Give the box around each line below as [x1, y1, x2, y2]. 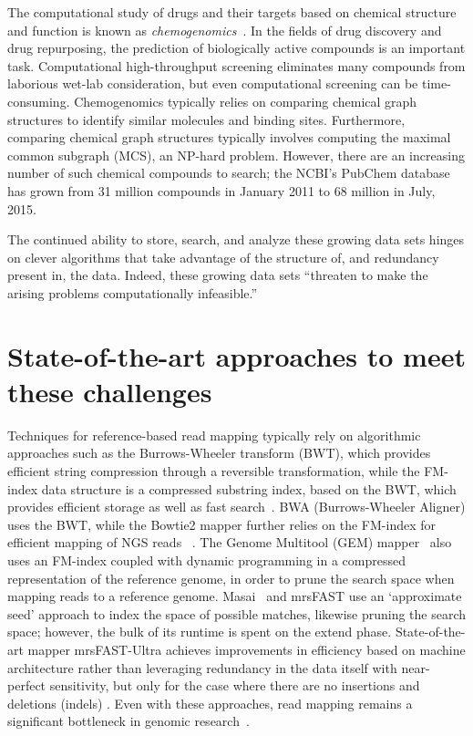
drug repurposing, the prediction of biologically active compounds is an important [7, 38, 466, 57]
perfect [7, 676, 46, 695]
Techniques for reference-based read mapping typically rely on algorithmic [7, 425, 421, 444]
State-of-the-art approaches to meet [7, 337, 466, 374]
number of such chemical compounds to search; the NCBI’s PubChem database [7, 163, 450, 182]
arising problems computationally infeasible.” [7, 283, 258, 302]
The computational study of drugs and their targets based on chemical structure [7, 3, 457, 21]
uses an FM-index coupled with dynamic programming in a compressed [7, 550, 406, 569]
